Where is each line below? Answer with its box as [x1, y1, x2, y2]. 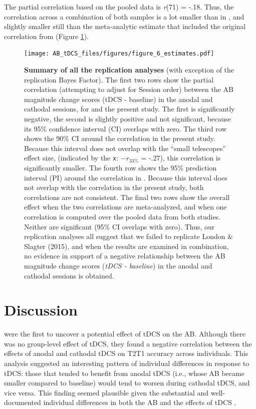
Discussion [4, 299, 78, 320]
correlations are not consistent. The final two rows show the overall [24, 191, 230, 202]
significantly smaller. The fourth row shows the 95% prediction [24, 162, 217, 173]
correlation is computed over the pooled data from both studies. [24, 211, 221, 221]
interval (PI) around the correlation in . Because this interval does [24, 172, 227, 182]
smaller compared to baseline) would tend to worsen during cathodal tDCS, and [4, 377, 250, 388]
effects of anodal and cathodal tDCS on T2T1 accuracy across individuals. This [4, 348, 248, 358]
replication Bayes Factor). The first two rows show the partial [24, 74, 214, 84]
